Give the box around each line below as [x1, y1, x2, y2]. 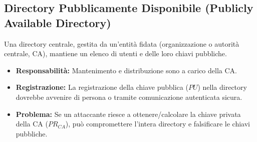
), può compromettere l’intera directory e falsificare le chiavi [65, 118, 250, 129]
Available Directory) [4, 15, 111, 30]
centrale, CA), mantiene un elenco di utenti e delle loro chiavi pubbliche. [4, 48, 227, 59]
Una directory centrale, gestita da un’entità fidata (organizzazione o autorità [4, 38, 239, 49]
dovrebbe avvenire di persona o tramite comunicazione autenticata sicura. [16, 91, 242, 102]
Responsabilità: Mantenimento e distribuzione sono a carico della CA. [16, 65, 237, 75]
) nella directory [197, 82, 247, 92]
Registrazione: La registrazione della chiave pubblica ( [16, 82, 188, 92]
